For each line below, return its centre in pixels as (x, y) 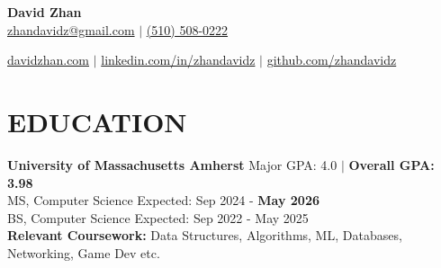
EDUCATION (97, 121)
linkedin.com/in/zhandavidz (178, 60)
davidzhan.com (49, 60)
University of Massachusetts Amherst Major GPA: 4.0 (172, 164)
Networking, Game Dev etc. (84, 252)
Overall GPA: (391, 164)
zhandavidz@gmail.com (71, 29)
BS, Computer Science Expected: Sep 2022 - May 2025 (158, 217)
